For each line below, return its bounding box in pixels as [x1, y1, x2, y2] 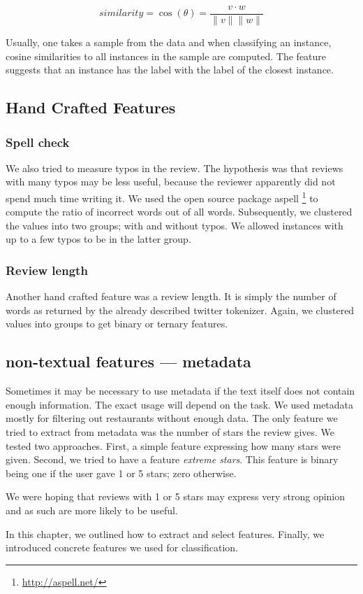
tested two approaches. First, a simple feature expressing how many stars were [6, 438, 341, 453]
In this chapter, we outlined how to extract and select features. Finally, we [6, 526, 325, 541]
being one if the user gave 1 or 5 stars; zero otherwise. [6, 465, 237, 480]
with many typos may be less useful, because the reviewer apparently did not [6, 174, 336, 189]
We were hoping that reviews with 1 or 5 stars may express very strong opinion [6, 489, 346, 504]
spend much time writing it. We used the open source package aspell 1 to [6, 189, 318, 205]
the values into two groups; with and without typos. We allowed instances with [6, 218, 343, 232]
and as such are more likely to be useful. [6, 503, 178, 518]
